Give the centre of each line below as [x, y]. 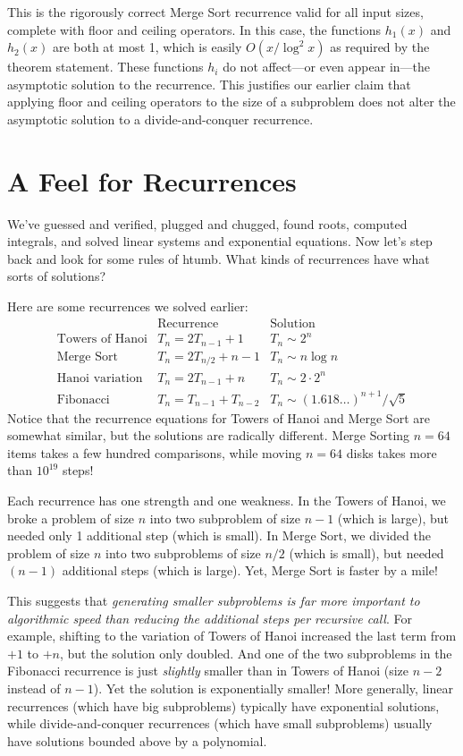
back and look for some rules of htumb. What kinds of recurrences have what [219, 258]
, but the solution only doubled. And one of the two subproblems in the [256, 653]
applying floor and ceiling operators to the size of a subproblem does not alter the [231, 102]
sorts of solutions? [57, 276]
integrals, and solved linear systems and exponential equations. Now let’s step [220, 241]
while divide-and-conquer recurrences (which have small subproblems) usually [220, 723]
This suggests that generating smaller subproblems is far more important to [214, 601]
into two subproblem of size [225, 518]
